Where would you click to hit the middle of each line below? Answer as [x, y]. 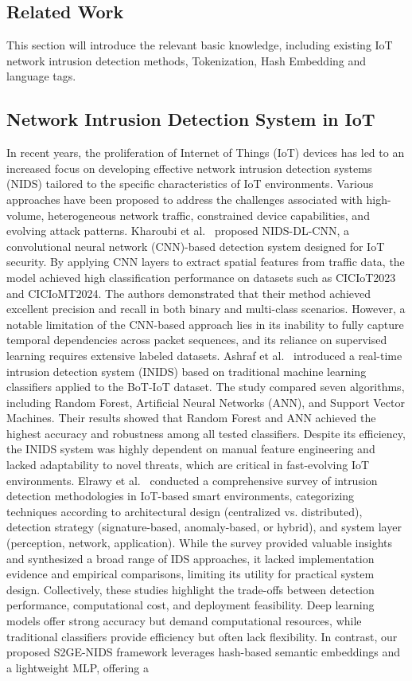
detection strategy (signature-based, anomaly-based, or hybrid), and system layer [204, 527]
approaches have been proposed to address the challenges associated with [185, 199]
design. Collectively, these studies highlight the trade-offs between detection [190, 589]
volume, [25, 215]
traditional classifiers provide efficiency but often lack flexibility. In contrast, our [202, 636]
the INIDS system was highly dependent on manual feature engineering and [191, 449]
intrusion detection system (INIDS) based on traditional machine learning [187, 371]
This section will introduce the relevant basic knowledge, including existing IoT [200, 45]
